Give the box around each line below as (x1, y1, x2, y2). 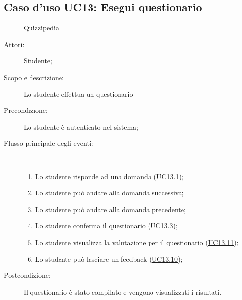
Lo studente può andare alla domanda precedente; (35, 204, 186, 214)
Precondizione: (4, 105, 48, 115)
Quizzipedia (24, 23, 59, 33)
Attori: (4, 39, 25, 49)
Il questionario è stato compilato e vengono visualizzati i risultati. (24, 286, 222, 297)
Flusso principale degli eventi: (4, 138, 93, 148)
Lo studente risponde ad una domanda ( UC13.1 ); (35, 171, 183, 181)
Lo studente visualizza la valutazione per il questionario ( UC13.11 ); (35, 237, 239, 247)
